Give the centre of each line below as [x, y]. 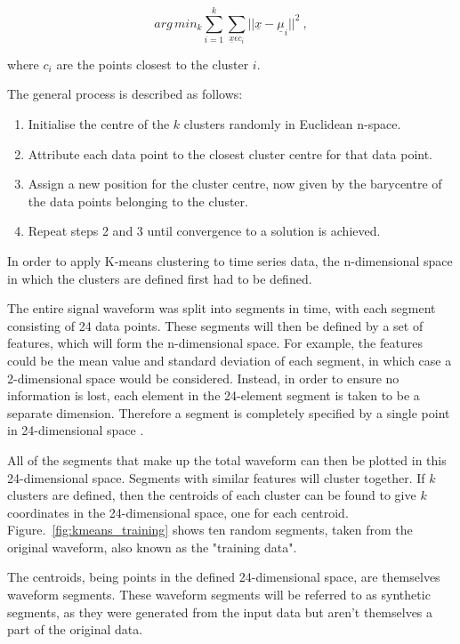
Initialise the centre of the [99, 124]
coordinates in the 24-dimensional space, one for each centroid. [178, 512]
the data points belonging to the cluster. [138, 201]
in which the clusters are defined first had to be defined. [160, 278]
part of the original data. [75, 629]
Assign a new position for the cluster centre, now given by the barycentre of [235, 184]
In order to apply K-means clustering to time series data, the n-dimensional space [230, 260]
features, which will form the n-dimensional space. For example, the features [215, 343]
